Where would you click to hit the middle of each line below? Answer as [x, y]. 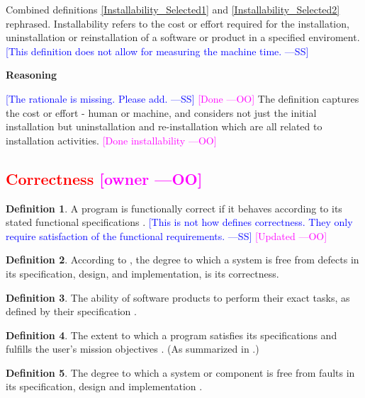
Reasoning [32, 75]
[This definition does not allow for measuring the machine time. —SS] [157, 51]
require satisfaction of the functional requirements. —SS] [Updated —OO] [167, 235]
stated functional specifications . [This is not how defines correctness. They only [179, 222]
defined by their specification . [71, 311]
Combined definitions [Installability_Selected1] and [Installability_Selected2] [173, 9]
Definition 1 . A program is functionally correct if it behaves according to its [174, 208]
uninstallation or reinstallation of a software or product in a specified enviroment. [183, 37]
